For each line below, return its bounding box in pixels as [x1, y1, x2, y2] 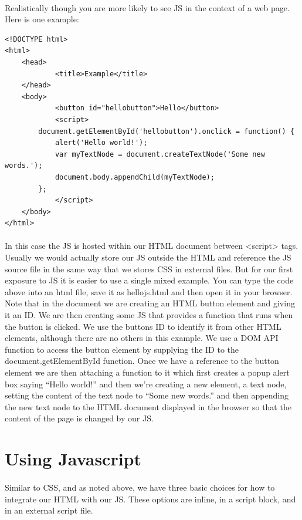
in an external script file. [5, 504, 93, 516]
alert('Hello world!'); [55, 139, 148, 147]
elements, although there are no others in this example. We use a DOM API [5, 332, 279, 344]
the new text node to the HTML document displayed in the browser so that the [5, 400, 291, 413]
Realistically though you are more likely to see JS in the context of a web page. [5, 1, 290, 13]
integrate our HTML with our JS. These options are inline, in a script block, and [5, 492, 296, 505]
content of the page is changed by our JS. [5, 412, 154, 424]
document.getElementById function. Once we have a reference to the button [5, 354, 279, 367]
